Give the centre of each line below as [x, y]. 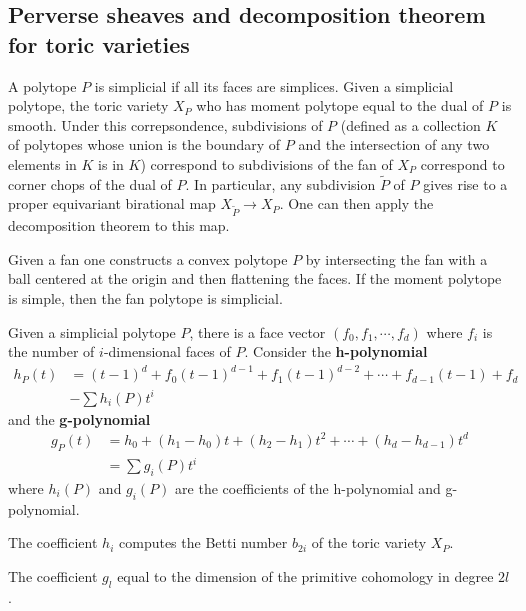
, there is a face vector [257, 331]
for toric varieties [99, 43]
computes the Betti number [203, 542]
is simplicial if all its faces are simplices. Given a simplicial [274, 85]
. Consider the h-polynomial [336, 351]
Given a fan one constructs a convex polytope [148, 258]
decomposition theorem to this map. [119, 225]
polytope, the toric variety [88, 105]
